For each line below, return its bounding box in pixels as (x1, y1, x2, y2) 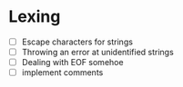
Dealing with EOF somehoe (21, 57, 124, 68)
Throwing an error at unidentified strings (21, 47, 174, 57)
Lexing (8, 6, 61, 27)
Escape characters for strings (21, 36, 134, 47)
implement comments (21, 67, 104, 78)
